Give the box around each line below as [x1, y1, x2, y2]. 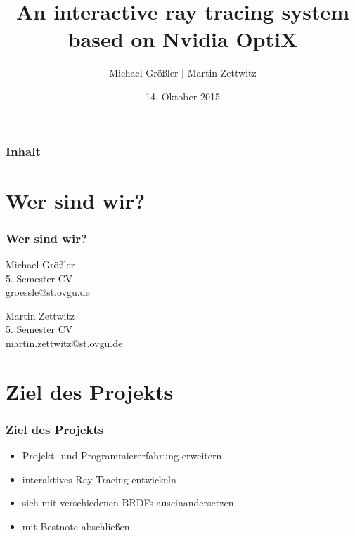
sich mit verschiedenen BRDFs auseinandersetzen [22, 495, 234, 510]
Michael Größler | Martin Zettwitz [109, 65, 257, 80]
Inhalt [6, 142, 41, 159]
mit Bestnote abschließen [22, 518, 130, 533]
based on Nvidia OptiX [67, 25, 298, 53]
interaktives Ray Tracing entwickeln [22, 471, 176, 486]
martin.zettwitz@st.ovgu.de [6, 335, 123, 350]
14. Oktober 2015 [146, 89, 220, 103]
